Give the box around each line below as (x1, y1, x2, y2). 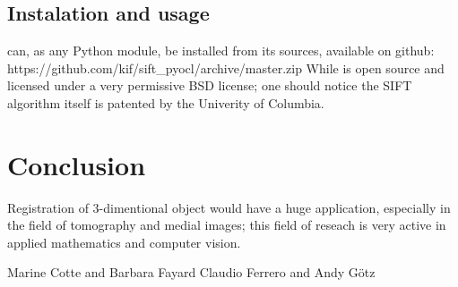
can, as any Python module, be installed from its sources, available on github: (7, 41, 435, 60)
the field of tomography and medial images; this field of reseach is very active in (7, 215, 446, 234)
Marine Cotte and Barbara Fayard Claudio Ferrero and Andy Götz (7, 263, 376, 282)
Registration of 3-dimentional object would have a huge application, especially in (7, 198, 451, 216)
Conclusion (7, 146, 146, 182)
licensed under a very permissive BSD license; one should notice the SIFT (7, 76, 412, 95)
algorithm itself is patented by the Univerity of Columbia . (7, 93, 324, 112)
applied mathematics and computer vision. (7, 232, 241, 251)
